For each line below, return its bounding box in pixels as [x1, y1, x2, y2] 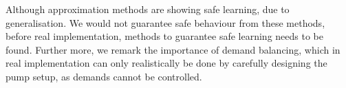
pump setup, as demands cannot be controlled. [6, 69, 202, 83]
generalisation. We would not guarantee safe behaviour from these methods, [6, 15, 325, 30]
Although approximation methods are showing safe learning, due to [6, 2, 290, 16]
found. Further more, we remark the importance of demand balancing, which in [6, 42, 340, 56]
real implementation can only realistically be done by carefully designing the [6, 56, 327, 70]
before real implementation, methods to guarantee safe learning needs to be [6, 29, 323, 43]
